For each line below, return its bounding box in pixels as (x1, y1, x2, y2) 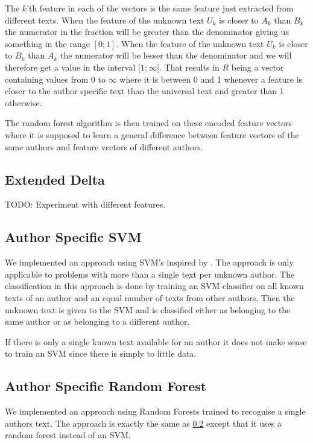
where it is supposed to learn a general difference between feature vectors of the (5, 128, 299, 141)
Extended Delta (5, 170, 105, 188)
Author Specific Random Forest (5, 377, 207, 395)
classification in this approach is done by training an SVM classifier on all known (5, 279, 304, 292)
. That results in (159, 60, 220, 73)
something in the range (5, 37, 90, 49)
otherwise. (5, 96, 42, 109)
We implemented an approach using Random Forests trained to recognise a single (5, 405, 306, 418)
